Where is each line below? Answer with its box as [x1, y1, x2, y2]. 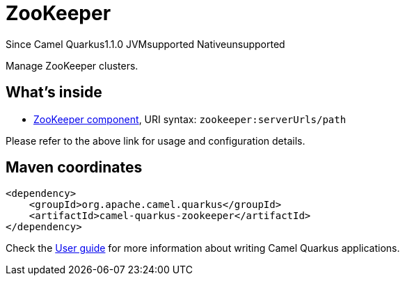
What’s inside [6, 83, 102, 102]
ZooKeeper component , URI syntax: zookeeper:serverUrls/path [33, 113, 347, 125]
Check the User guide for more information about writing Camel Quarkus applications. [6, 242, 400, 255]
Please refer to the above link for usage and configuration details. [6, 134, 305, 147]
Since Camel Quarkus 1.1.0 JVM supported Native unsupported [6, 38, 285, 50]
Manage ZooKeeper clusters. [6, 59, 138, 72]
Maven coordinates [6, 159, 143, 177]
